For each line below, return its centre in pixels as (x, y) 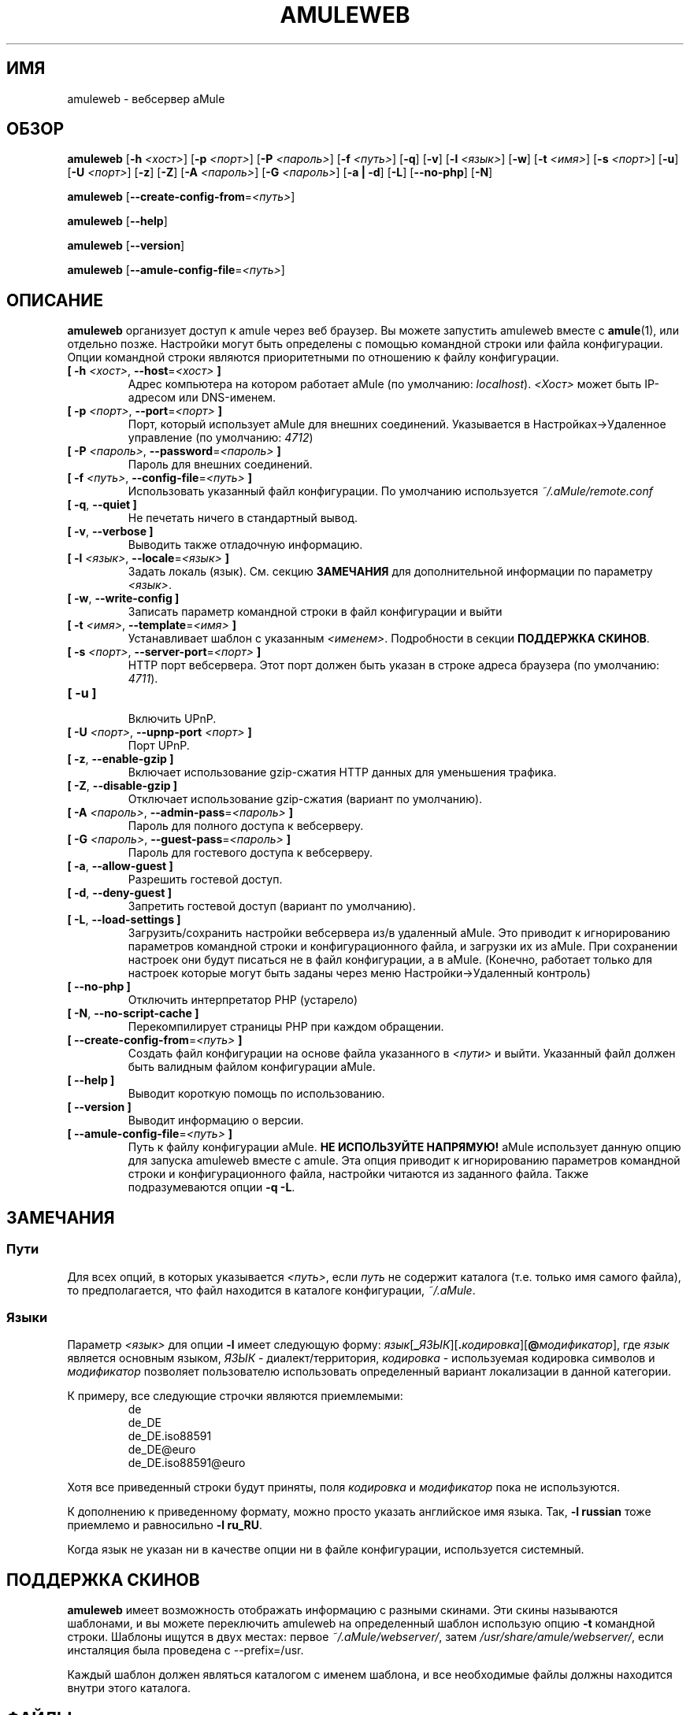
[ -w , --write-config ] (123, 598)
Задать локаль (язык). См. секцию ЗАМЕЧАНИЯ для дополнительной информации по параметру (390, 572)
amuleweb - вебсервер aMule (146, 98)
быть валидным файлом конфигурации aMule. (252, 1067)
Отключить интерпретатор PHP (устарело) (243, 1000)
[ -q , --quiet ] (102, 505)
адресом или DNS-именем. (202, 398)
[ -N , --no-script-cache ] (133, 1013)
